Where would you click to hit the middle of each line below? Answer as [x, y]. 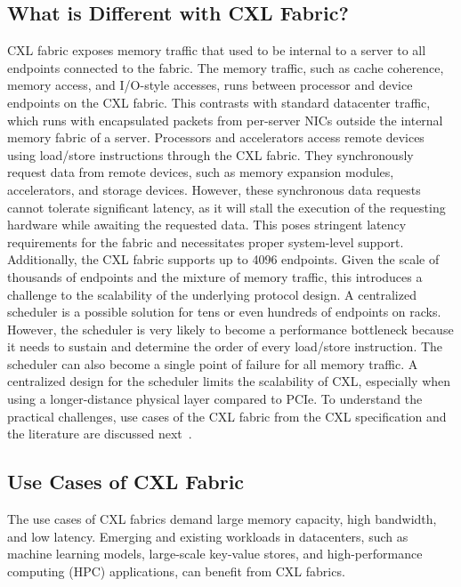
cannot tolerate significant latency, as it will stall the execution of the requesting [226, 207]
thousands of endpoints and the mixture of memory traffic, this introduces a [215, 276]
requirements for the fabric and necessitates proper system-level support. [206, 241]
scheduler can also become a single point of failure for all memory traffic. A [213, 363]
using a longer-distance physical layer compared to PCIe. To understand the [215, 399]
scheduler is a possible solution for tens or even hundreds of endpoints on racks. [224, 312]
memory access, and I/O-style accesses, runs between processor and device [210, 85]
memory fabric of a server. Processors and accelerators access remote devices [216, 137]
